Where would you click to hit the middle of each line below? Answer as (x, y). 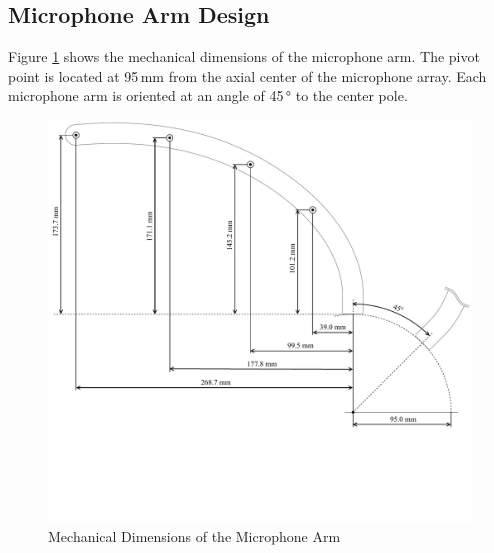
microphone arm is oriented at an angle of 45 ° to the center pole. (208, 95)
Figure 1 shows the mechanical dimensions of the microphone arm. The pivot (244, 56)
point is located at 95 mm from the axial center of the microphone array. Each (247, 75)
